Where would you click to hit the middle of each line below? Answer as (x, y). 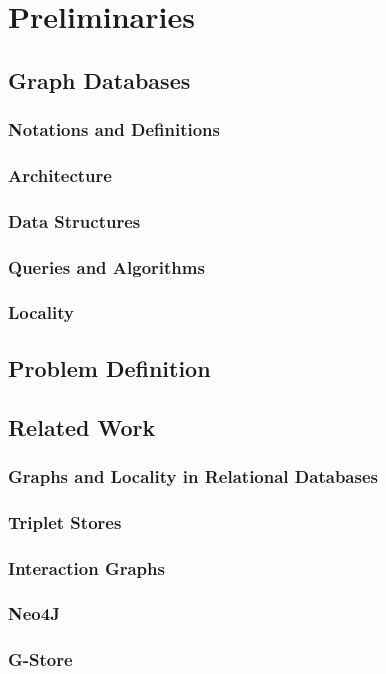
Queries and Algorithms (106, 266)
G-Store (40, 659)
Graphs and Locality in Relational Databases (193, 475)
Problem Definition (109, 367)
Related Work (82, 426)
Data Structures (74, 220)
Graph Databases (99, 79)
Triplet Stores (65, 521)
